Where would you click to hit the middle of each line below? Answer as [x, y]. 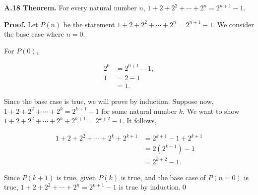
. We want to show [211, 111]
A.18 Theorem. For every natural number [70, 7]
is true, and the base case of [163, 177]
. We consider [233, 24]
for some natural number [139, 111]
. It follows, [139, 121]
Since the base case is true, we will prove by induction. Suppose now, [109, 101]
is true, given [76, 177]
